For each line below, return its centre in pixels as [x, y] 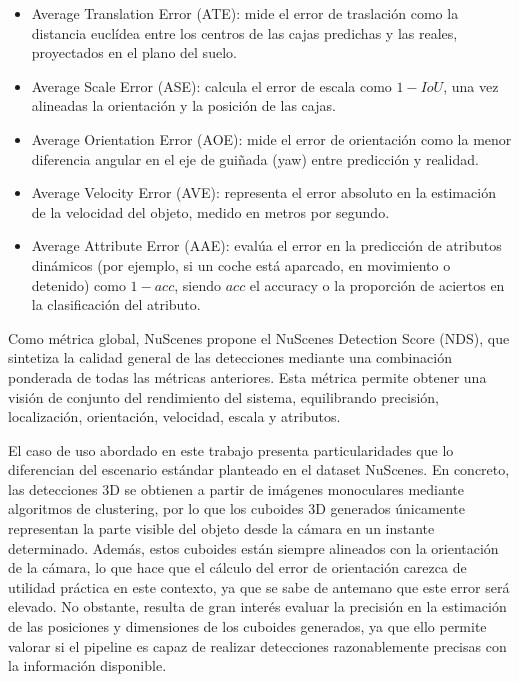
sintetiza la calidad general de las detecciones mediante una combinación [230, 357]
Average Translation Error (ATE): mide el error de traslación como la [245, 13]
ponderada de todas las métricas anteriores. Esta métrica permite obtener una [247, 376]
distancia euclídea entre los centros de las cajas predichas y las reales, [244, 32]
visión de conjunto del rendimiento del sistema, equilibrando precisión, [223, 396]
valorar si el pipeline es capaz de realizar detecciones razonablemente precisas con [257, 645]
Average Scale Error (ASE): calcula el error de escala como [211, 85]
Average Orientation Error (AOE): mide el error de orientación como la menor [271, 138]
